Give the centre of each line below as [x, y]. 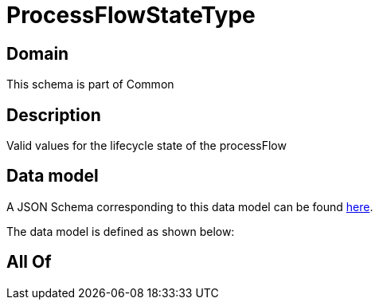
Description [54, 115]
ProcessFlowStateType [131, 15]
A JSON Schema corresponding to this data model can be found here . [190, 206]
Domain [38, 53]
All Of [29, 262]
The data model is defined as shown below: [121, 231]
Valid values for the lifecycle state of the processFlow [147, 146]
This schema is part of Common [90, 84]
